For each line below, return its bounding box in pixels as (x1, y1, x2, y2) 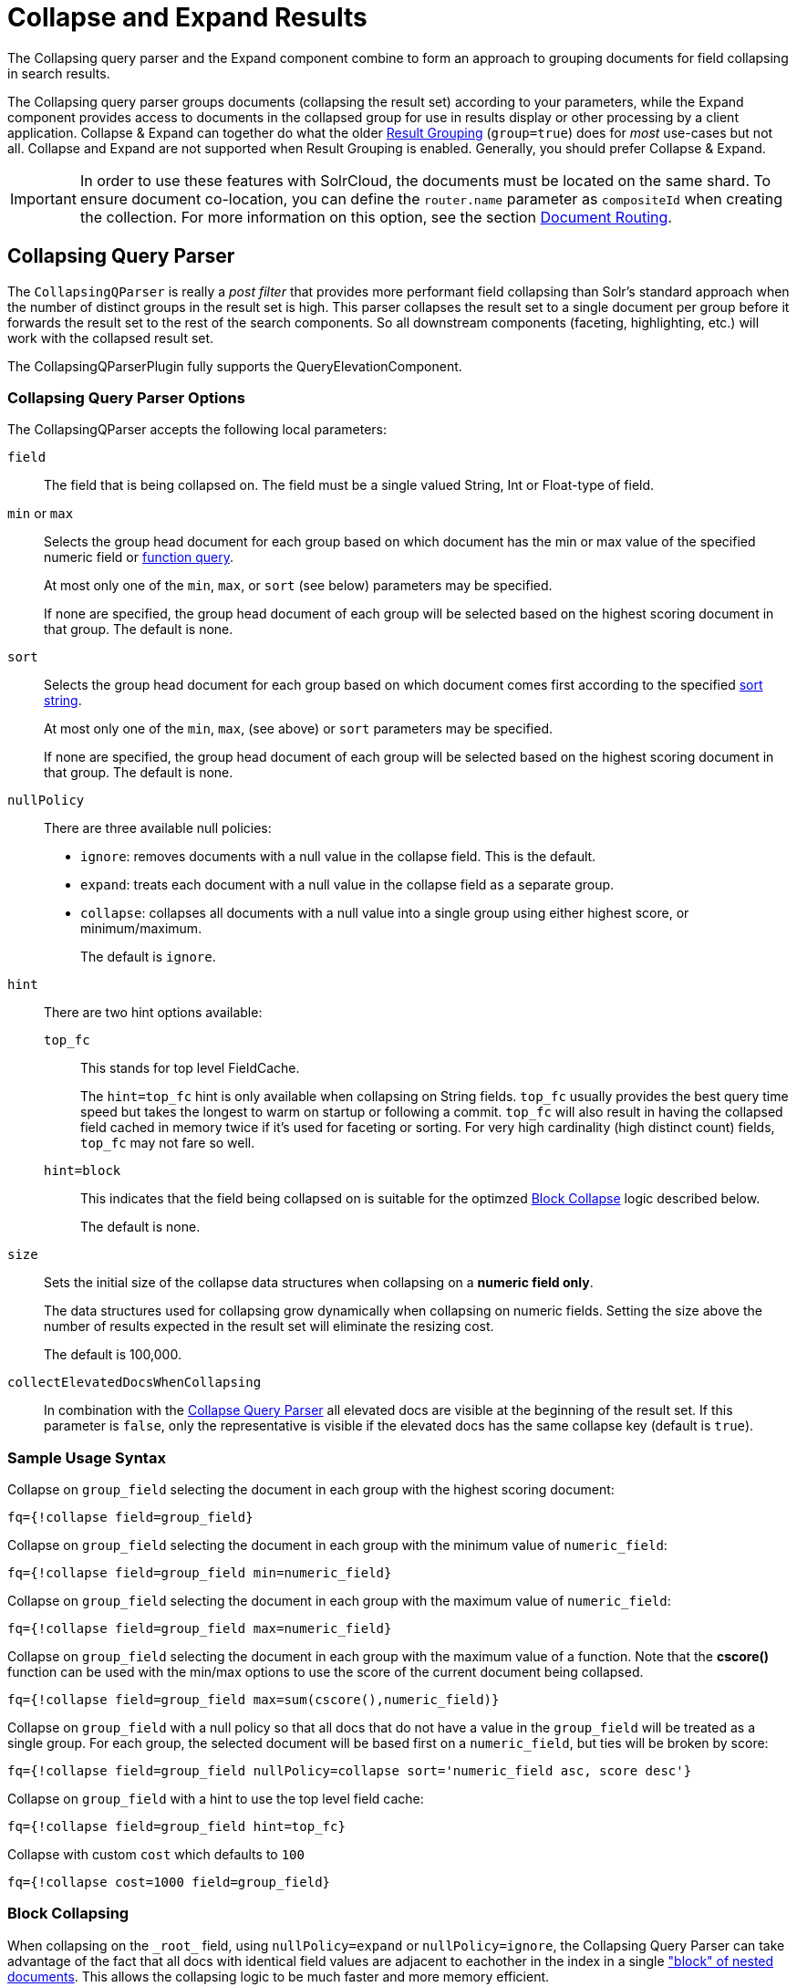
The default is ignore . (80, 949, 216, 965)
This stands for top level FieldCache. (80, 1060, 300, 1077)
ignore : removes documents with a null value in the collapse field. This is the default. (80, 848, 596, 865)
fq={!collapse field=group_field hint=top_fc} (7, 1819, 346, 1835)
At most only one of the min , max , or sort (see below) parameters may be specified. (44, 577, 553, 594)
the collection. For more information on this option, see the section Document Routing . (79, 207, 672, 226)
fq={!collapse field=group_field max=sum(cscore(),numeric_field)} (7, 1692, 500, 1708)
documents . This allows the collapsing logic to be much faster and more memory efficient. (7, 1968, 550, 1984)
